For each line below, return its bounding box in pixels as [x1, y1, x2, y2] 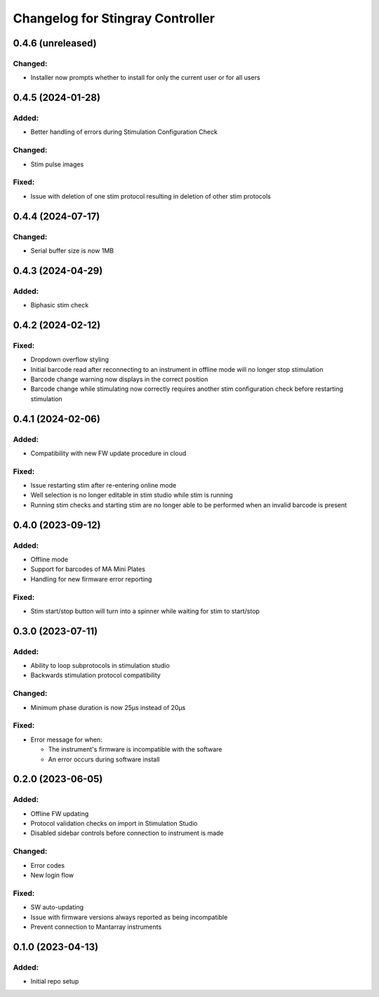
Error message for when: [30, 735, 102, 744]
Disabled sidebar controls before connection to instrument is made [30, 829, 224, 838]
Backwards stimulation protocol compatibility [30, 671, 161, 680]
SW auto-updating [30, 903, 84, 911]
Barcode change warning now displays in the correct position [30, 375, 208, 383]
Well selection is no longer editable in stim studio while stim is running [30, 491, 233, 500]
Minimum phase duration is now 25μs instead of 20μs [30, 703, 186, 711]
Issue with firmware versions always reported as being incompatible [30, 913, 228, 921]
